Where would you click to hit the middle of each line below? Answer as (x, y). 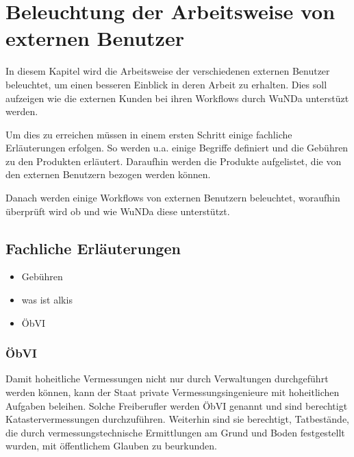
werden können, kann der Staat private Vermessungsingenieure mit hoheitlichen (173, 392)
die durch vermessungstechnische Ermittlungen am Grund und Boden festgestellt (175, 432)
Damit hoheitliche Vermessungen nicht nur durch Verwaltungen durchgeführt (167, 379)
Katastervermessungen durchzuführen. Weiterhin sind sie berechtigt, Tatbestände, (178, 419)
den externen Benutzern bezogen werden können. (108, 174)
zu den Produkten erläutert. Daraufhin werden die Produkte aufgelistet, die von (174, 161)
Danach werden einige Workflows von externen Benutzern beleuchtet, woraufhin (173, 198)
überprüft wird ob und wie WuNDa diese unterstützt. (118, 211)
